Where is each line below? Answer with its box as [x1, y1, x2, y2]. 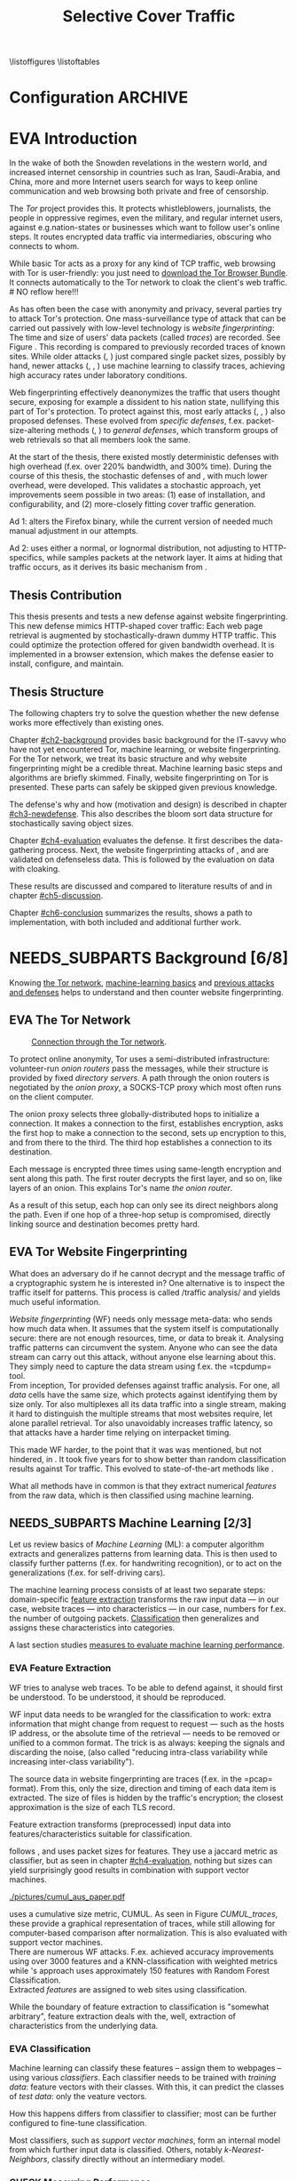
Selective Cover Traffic [62, 6, 236, 27]
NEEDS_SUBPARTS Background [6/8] [9, 948, 289, 969]
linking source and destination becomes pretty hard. [9, 1219, 200, 1229]
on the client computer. [9, 1091, 94, 1102]
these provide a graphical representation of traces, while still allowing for [9, 1918, 276, 1928]
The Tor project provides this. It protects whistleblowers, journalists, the [9, 203, 272, 214]
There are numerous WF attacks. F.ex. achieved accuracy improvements [9, 1946, 275, 1957]
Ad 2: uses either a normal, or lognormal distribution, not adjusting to [9, 543, 262, 553]
